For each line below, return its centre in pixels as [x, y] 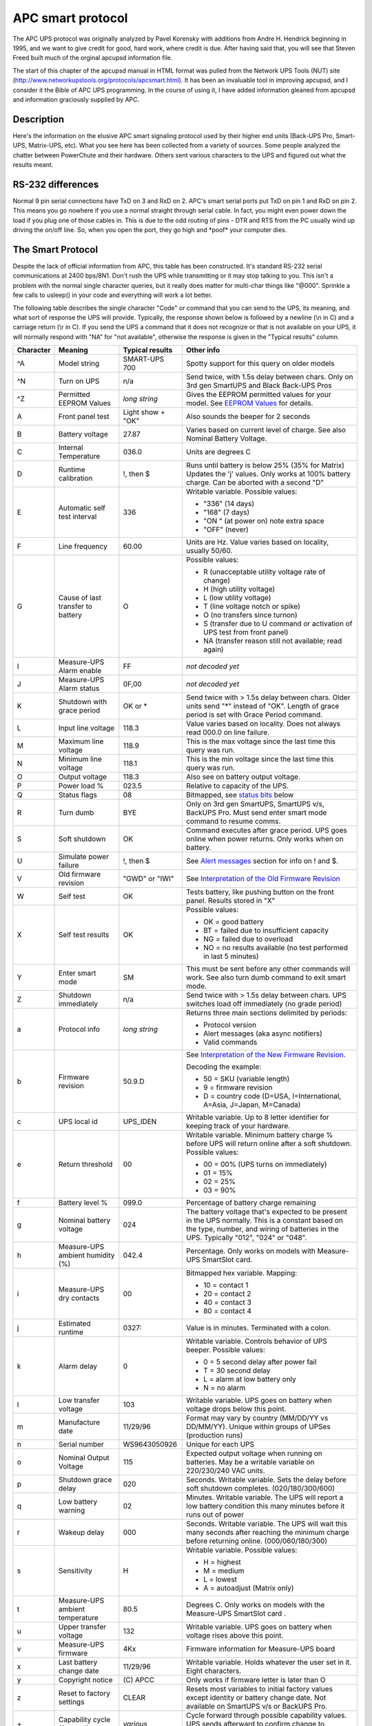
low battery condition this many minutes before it [266, 1506]
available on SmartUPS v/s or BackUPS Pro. [257, 1707]
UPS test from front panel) [246, 632]
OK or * [135, 706]
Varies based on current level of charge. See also [266, 430]
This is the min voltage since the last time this [260, 759]
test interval [78, 516]
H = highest [222, 1562]
